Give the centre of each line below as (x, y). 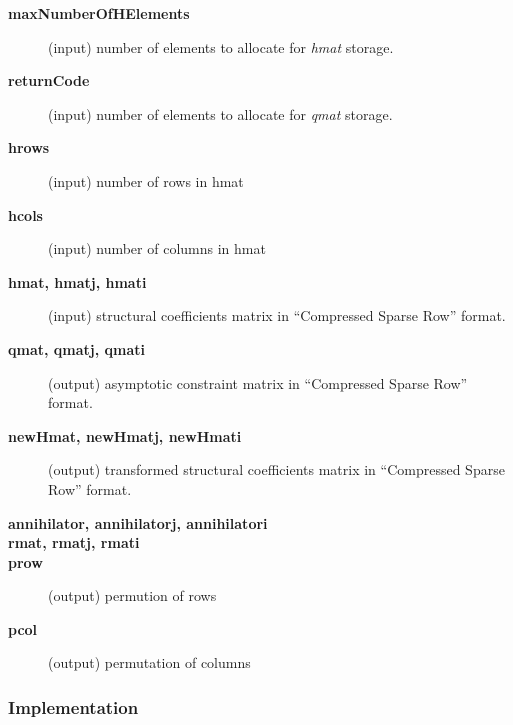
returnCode (49, 80)
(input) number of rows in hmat (146, 180)
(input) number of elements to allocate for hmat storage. (221, 46)
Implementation (73, 706)
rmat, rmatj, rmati (74, 542)
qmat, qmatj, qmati (77, 348)
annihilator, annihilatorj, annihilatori (138, 522)
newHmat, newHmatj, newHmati (125, 435)
